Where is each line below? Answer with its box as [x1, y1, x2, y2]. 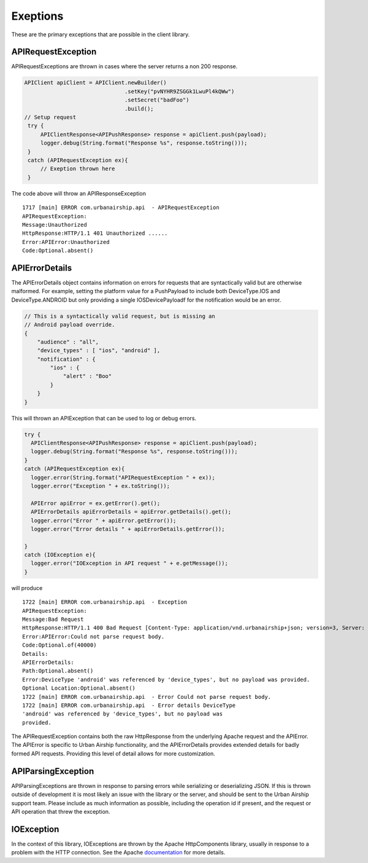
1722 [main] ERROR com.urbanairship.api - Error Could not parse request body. [22, 693, 272, 700]
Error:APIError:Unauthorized [22, 238, 110, 245]
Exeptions [11, 9, 64, 23]
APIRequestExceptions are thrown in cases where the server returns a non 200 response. [11, 63, 238, 70]
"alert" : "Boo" [63, 372, 112, 380]
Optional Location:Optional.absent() [22, 685, 136, 692]
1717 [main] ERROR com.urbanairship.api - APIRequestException [22, 204, 220, 211]
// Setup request [24, 114, 77, 120]
